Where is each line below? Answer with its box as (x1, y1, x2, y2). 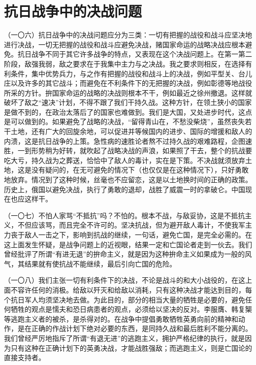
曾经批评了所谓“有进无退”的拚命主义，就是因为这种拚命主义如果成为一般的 (4, 249, 245, 259)
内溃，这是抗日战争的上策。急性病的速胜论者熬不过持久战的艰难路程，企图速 (4, 135, 252, 146)
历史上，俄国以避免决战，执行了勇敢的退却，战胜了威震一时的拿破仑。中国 (4, 184, 245, 194)
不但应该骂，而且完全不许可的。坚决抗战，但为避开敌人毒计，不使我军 (17, 220, 245, 230)
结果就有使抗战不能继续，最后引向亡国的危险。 (24, 258, 176, 268)
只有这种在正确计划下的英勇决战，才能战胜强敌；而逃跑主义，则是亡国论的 (10, 342, 252, 353)
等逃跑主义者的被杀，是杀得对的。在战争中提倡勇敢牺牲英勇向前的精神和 (4, 313, 238, 324)
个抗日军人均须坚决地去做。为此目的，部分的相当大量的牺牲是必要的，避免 (4, 294, 245, 304)
